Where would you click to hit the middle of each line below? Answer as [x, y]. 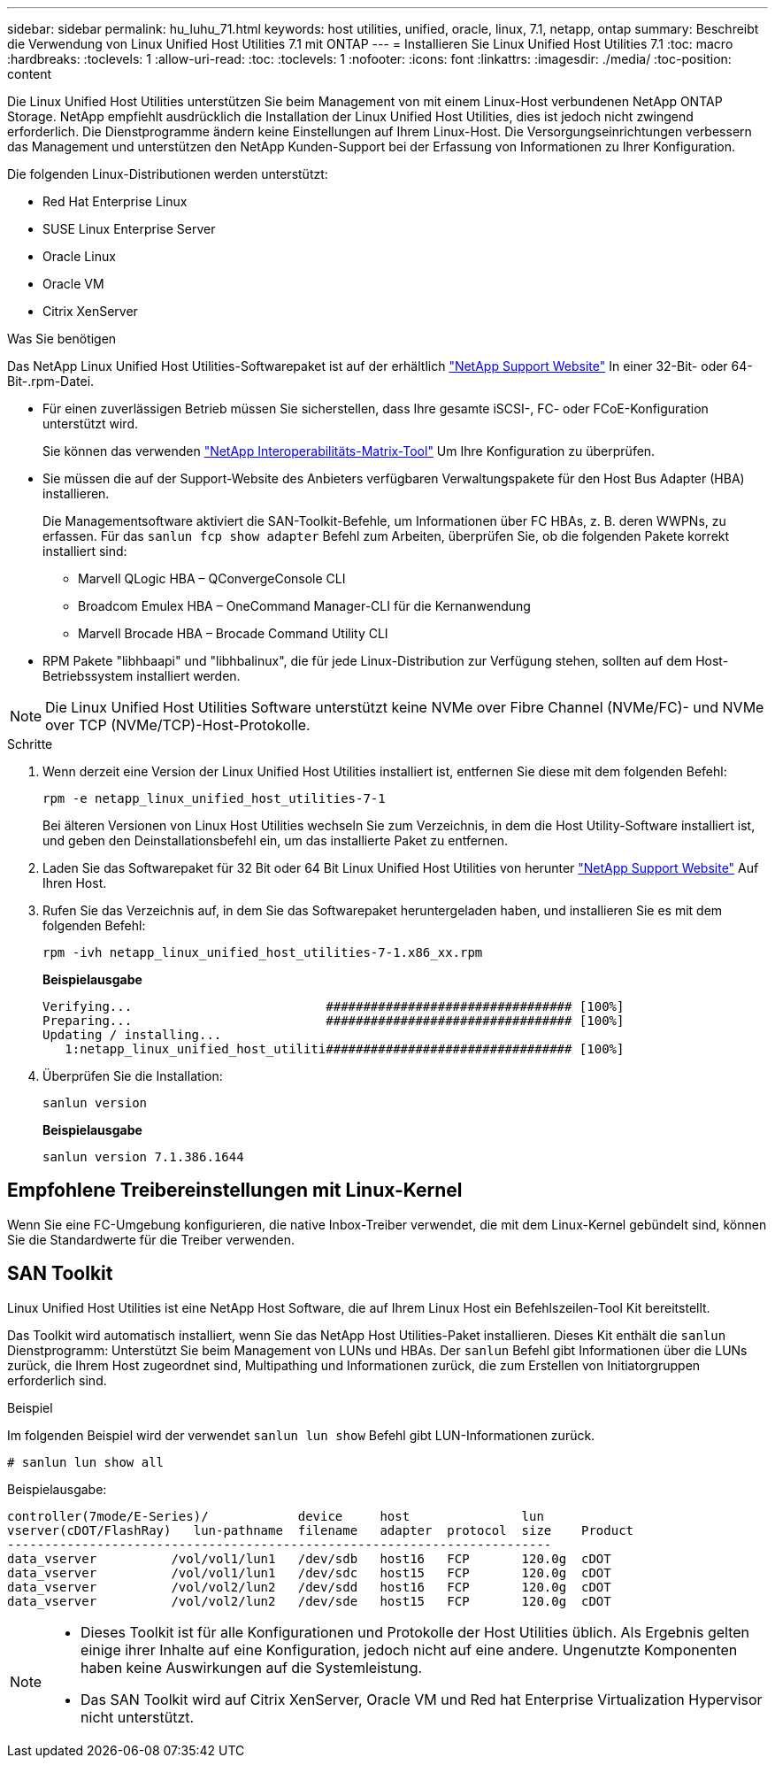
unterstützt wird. [90, 424]
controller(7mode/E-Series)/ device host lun [276, 1516]
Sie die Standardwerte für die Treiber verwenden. [151, 1239]
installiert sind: [85, 551]
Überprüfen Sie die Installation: [133, 1076]
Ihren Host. [75, 883]
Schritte [30, 744]
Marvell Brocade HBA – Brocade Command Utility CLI [233, 633]
